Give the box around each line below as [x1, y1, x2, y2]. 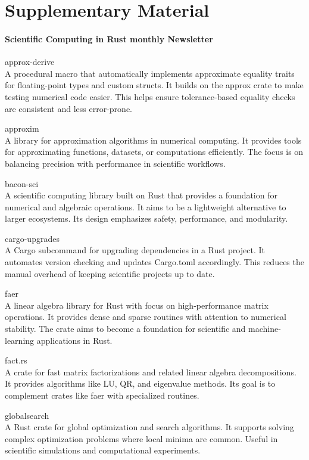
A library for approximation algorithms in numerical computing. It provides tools [5, 133, 302, 146]
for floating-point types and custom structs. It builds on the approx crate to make [5, 79, 304, 91]
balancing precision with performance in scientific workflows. [5, 157, 226, 169]
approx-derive [5, 55, 55, 68]
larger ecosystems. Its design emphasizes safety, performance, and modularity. [5, 212, 288, 225]
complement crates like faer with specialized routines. [5, 389, 199, 402]
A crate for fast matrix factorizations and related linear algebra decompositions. [5, 365, 296, 378]
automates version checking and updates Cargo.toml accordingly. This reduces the [5, 256, 304, 268]
